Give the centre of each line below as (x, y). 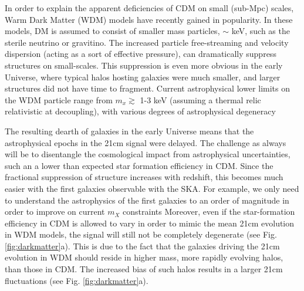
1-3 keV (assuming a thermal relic (200, 99)
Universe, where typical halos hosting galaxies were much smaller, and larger (143, 77)
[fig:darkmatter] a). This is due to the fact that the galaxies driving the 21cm (142, 246)
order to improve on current (55, 212)
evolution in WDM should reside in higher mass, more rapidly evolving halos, (144, 257)
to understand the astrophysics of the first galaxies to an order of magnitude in (147, 200)
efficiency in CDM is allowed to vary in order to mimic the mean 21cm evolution (150, 223)
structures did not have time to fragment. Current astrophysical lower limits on (147, 88)
